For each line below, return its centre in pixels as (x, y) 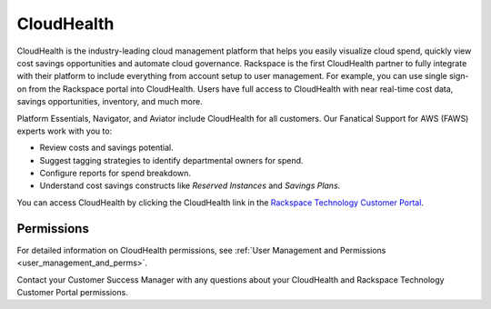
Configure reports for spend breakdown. (115, 174)
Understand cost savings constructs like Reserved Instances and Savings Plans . (190, 185)
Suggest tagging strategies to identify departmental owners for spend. (171, 160)
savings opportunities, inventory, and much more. (110, 102)
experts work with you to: (65, 131)
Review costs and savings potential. (107, 148)
